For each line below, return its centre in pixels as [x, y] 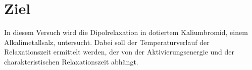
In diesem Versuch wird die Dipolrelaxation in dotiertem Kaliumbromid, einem [126, 32]
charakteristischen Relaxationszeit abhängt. [71, 61]
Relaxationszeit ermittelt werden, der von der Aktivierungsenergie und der [119, 52]
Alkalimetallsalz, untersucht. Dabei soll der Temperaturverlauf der [107, 42]
